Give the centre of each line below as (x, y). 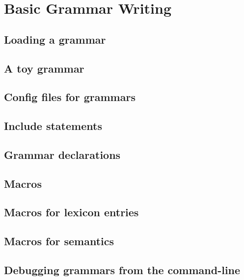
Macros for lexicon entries (71, 212)
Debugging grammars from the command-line (122, 270)
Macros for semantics (59, 241)
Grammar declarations (62, 154)
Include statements (53, 126)
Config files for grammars (70, 97)
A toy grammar (44, 68)
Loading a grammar (55, 39)
